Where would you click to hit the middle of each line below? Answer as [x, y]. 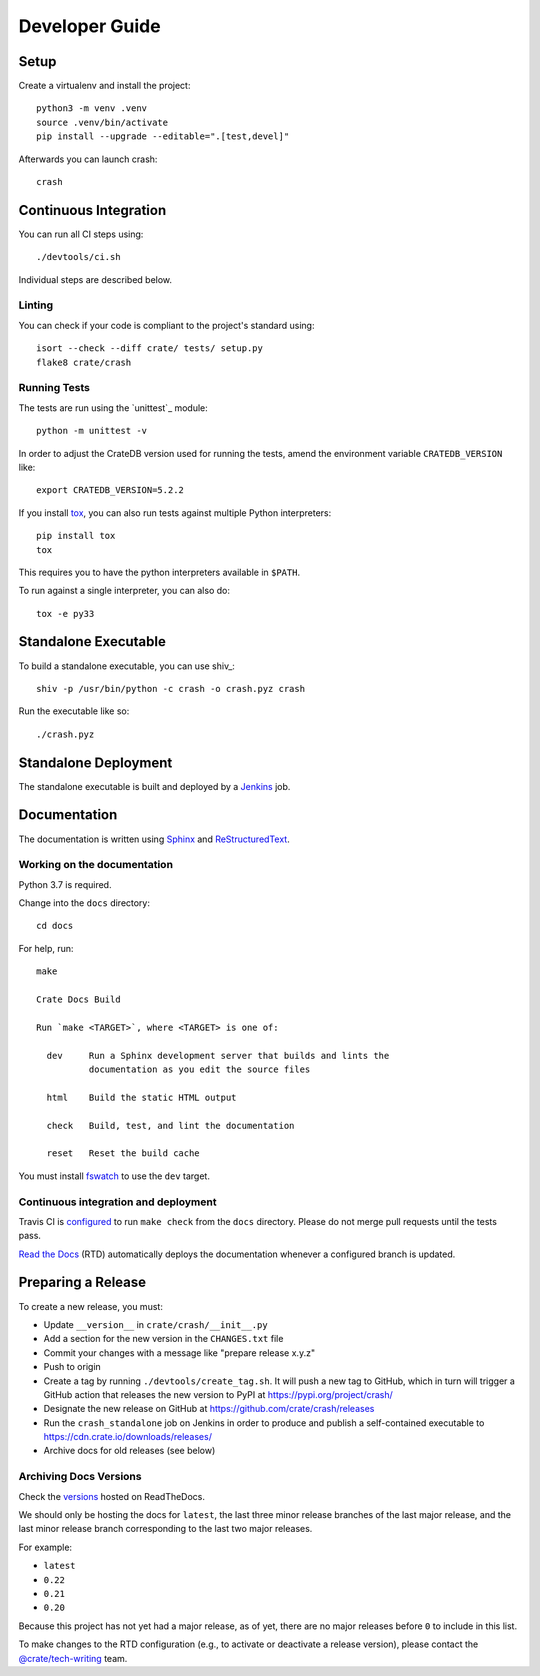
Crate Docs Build [78, 999]
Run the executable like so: [74, 711]
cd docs [55, 926]
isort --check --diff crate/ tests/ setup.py [150, 348]
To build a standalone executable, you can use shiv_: [126, 666]
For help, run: [46, 948]
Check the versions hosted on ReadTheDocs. [111, 1496]
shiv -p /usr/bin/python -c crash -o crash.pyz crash [170, 688]
